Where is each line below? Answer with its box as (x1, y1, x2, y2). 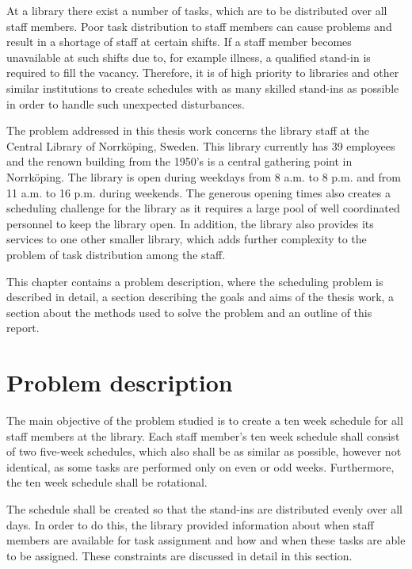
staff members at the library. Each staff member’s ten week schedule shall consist (6, 427, 400, 444)
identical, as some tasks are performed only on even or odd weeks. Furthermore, (6, 458, 395, 475)
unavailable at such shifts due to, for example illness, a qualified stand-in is (6, 48, 371, 65)
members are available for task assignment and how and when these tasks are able (6, 532, 406, 548)
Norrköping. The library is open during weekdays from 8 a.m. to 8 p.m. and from (6, 168, 401, 185)
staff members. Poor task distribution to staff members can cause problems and (6, 17, 392, 34)
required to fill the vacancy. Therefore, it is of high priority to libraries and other (6, 64, 399, 81)
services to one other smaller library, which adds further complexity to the (6, 231, 367, 247)
